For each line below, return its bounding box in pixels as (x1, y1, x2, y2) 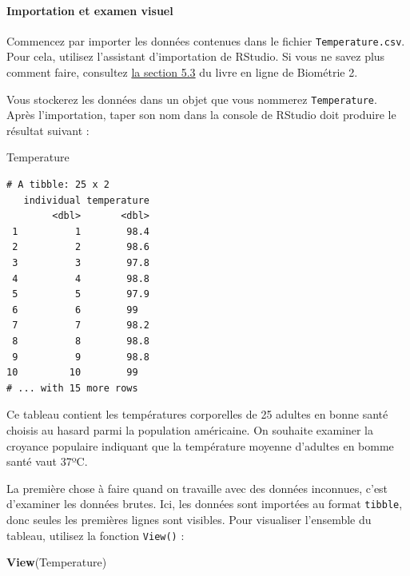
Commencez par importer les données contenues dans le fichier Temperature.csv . (6, 32, 405, 49)
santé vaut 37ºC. (6, 453, 88, 470)
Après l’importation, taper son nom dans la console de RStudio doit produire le (6, 106, 396, 123)
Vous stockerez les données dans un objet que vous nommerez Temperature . (6, 90, 377, 107)
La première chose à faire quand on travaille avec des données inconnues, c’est (6, 479, 388, 496)
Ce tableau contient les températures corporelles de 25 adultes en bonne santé (6, 406, 388, 423)
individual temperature (23, 194, 149, 206)
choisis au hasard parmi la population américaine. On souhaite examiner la (6, 421, 373, 438)
